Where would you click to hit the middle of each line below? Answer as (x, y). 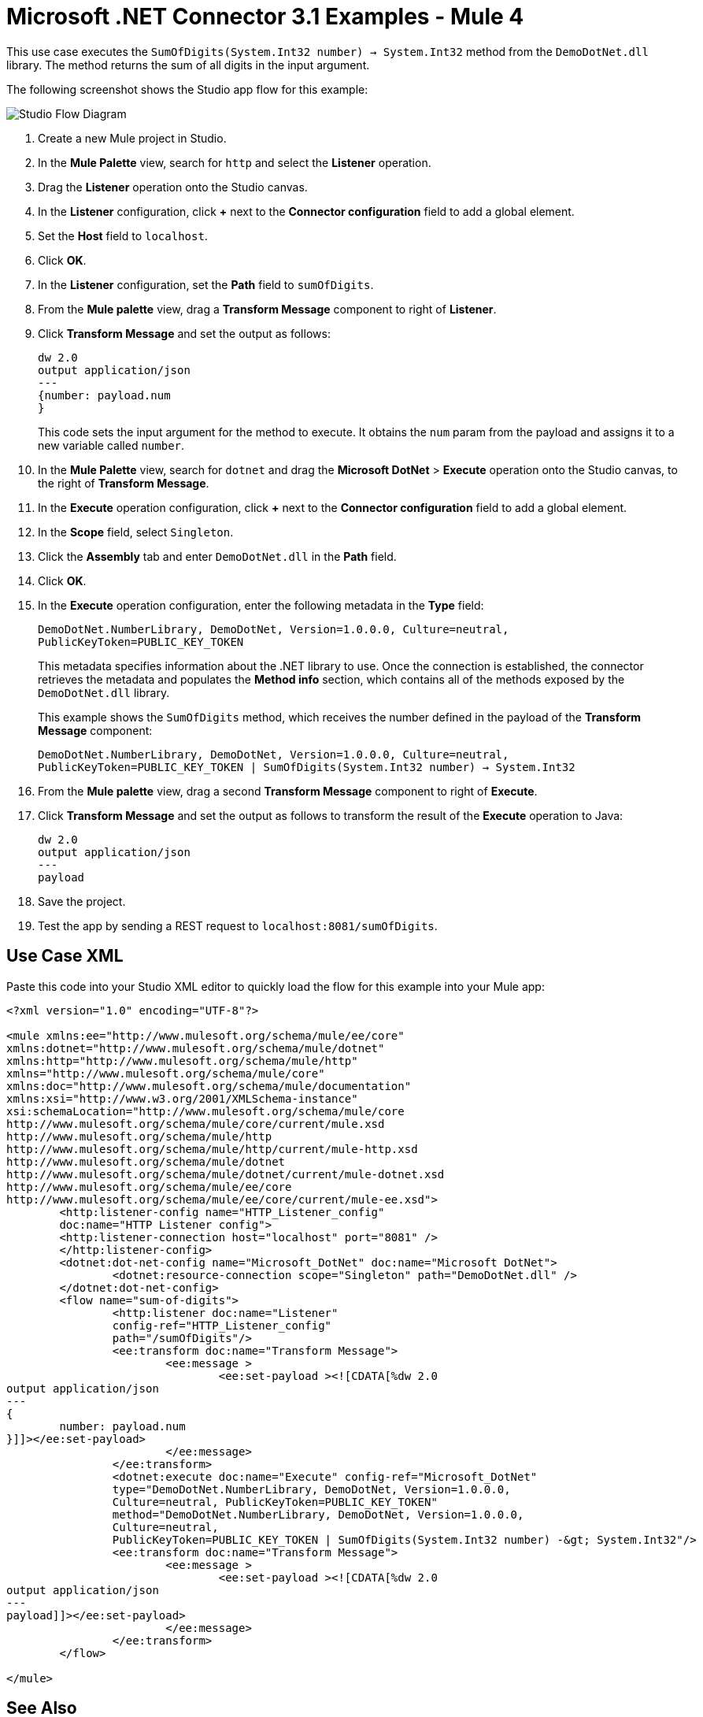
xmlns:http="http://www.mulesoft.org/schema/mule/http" (182, 1061)
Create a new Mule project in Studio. (132, 138)
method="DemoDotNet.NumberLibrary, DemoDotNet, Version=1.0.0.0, (318, 1514)
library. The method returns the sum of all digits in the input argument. (188, 65)
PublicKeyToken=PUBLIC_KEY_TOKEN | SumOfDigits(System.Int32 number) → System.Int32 (307, 767)
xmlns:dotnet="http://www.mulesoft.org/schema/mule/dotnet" (196, 1048)
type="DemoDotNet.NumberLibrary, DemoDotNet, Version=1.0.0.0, (311, 1489)
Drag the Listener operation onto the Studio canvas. (173, 187)
